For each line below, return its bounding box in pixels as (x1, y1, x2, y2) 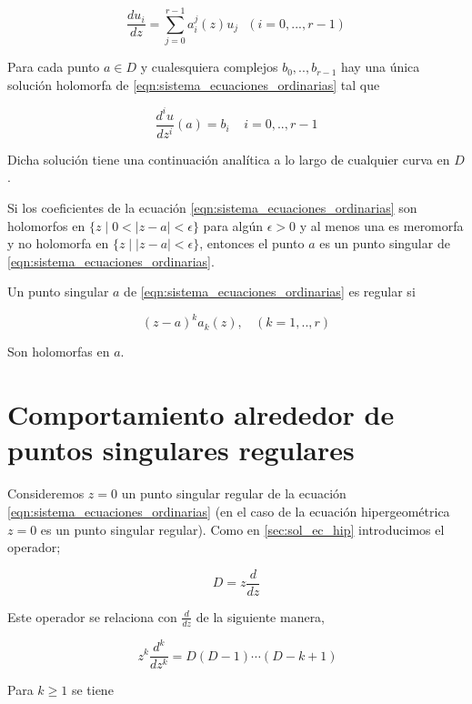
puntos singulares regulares (7, 431, 355, 468)
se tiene (71, 680, 114, 699)
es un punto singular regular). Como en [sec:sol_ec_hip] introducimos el (40, 519, 445, 538)
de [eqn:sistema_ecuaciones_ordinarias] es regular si (124, 282, 416, 301)
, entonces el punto (199, 234, 305, 253)
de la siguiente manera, (196, 607, 326, 626)
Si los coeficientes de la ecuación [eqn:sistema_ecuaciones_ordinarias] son (7, 197, 417, 216)
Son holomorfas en (7, 342, 110, 361)
